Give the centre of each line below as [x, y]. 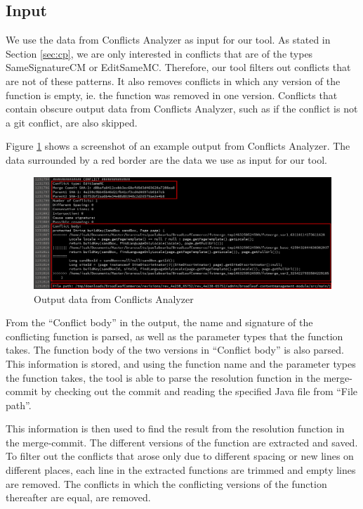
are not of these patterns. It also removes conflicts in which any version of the [173, 80]
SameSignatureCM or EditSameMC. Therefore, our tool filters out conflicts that [178, 67]
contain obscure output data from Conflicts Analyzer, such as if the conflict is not [182, 109]
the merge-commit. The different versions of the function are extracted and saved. [182, 442]
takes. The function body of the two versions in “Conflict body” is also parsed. [175, 350]
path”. [19, 405]
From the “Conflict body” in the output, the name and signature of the [159, 322]
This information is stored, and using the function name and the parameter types [181, 363]
